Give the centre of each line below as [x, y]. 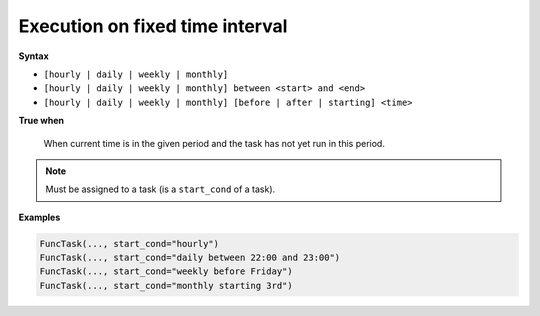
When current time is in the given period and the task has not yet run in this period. [214, 143]
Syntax [33, 56]
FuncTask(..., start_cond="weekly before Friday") [166, 271]
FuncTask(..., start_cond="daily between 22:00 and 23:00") [190, 258]
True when [41, 121]
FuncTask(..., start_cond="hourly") [129, 243]
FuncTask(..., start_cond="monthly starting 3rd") [166, 285]
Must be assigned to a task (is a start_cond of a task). [160, 189]
